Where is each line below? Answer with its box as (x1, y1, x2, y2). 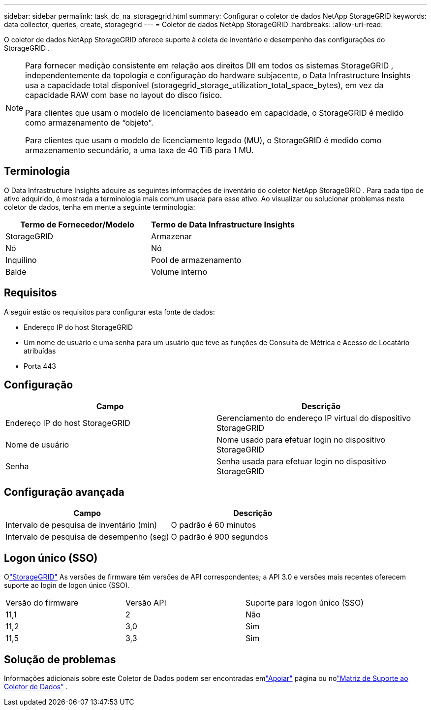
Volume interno (151, 266, 208, 277)
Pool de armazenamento (151, 255, 242, 265)
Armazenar (151, 231, 192, 241)
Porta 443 (24, 361, 56, 370)
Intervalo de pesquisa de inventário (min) (5, 520, 157, 530)
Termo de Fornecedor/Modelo (20, 219, 134, 229)
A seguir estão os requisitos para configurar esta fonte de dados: (4, 307, 215, 316)
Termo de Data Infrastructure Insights (151, 219, 295, 229)
